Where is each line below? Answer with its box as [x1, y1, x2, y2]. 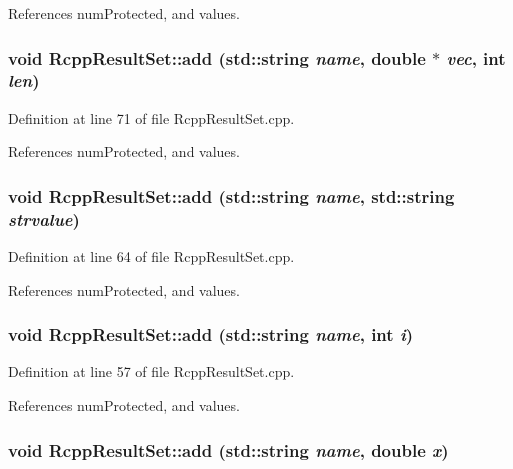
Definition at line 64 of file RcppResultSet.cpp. [8, 246, 295, 267]
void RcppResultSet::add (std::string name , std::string [8, 183, 455, 208]
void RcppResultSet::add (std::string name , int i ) [8, 322, 414, 347]
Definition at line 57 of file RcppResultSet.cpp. [8, 361, 295, 382]
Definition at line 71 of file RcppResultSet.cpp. [8, 107, 295, 128]
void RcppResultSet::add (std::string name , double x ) [8, 437, 449, 462]
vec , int [446, 45, 506, 70]
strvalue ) [8, 206, 80, 231]
